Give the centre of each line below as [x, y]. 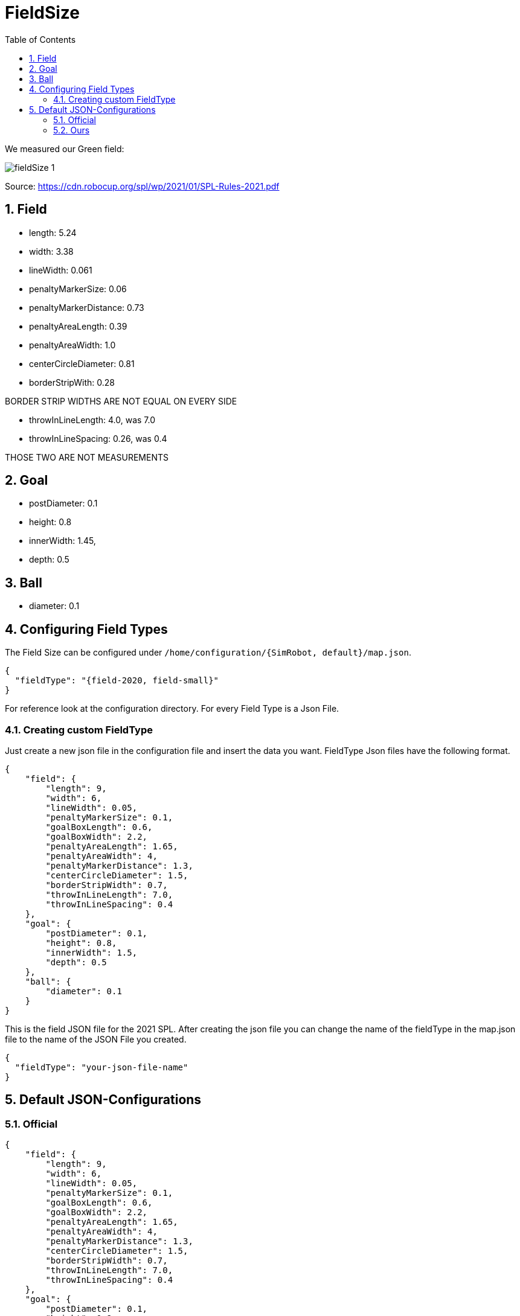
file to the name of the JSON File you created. [96, 1039]
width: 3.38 [51, 251]
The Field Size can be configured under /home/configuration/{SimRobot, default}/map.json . [208, 653]
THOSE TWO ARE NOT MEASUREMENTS [87, 457]
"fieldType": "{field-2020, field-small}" [117, 681]
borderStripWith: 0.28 [72, 382]
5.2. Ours [72, 130]
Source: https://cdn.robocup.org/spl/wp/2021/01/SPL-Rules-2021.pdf [142, 186]
